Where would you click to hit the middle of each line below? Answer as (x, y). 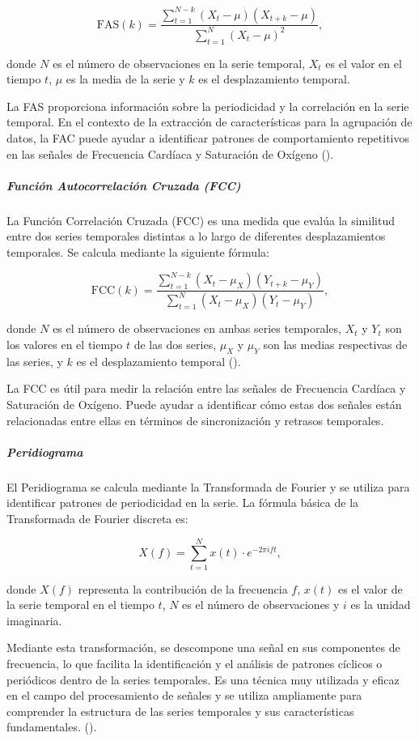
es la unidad (381, 605)
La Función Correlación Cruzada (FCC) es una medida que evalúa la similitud (201, 220)
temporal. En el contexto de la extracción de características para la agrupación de (209, 122)
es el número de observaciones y (261, 605)
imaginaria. (34, 620)
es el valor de (370, 588)
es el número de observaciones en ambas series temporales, (197, 328)
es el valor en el (364, 63)
